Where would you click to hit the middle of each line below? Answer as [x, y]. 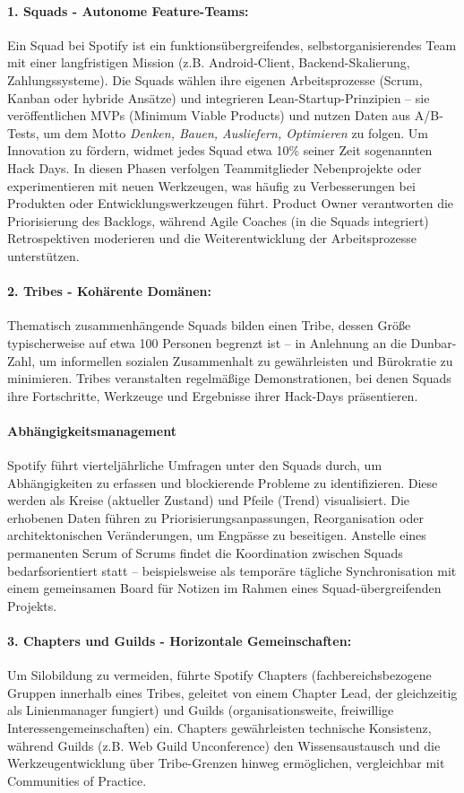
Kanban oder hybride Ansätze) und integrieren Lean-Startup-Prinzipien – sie [219, 97]
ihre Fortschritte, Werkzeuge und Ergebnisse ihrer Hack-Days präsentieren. [213, 395]
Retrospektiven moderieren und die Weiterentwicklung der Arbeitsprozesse [212, 238]
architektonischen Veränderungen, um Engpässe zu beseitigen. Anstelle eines [217, 535]
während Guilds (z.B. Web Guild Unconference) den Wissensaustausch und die [224, 745]
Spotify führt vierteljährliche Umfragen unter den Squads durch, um [195, 465]
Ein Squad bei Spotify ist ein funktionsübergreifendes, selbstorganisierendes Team [232, 44]
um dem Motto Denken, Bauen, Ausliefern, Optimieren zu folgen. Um [236, 132]
